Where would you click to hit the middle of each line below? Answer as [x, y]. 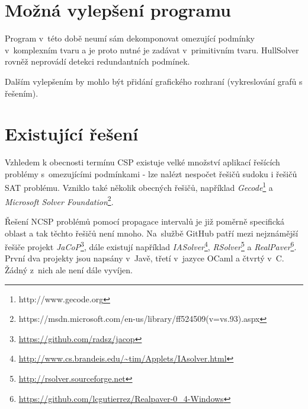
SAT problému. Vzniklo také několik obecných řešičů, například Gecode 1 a [139, 187]
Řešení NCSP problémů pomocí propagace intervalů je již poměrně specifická [145, 221]
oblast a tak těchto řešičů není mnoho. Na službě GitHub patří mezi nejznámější [152, 233]
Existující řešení [72, 134]
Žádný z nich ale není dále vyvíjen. [69, 269]
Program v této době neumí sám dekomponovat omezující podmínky [130, 38]
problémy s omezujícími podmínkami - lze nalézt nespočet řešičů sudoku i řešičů [151, 173]
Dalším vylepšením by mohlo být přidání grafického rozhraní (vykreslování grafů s [154, 81]
